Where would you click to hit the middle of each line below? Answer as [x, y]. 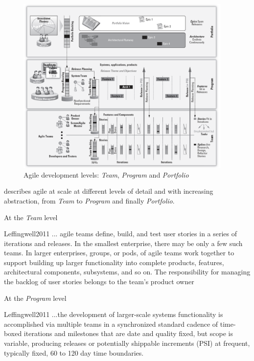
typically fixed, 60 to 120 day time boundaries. [74, 352]
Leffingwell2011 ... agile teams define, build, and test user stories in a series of [121, 234]
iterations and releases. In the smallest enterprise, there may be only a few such [123, 243]
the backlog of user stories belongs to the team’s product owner [99, 282]
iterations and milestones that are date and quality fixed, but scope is [128, 333]
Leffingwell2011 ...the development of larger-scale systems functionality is [114, 314]
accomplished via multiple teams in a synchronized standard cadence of [111, 324]
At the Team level [31, 217]
